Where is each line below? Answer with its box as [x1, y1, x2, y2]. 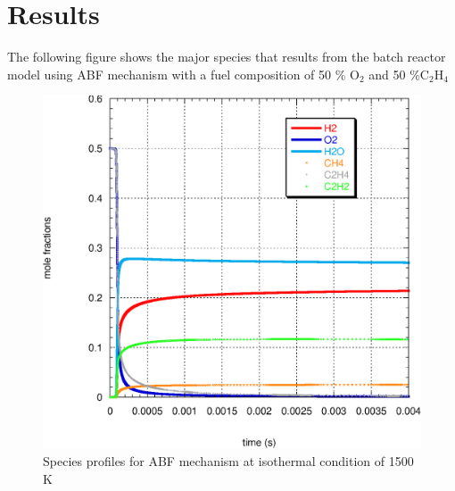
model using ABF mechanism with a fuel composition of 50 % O [7, 64, 360, 83]
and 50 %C [368, 64, 429, 83]
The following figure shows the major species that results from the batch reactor [7, 47, 446, 66]
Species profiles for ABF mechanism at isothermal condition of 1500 [43, 451, 414, 470]
